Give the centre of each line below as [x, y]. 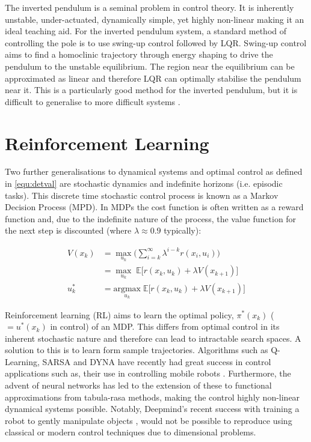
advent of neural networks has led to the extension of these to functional [138, 385]
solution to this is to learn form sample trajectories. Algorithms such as [137, 350]
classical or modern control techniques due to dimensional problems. [131, 432]
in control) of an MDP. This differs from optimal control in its [165, 326]
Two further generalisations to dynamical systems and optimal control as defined [154, 171]
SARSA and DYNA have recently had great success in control [157, 361]
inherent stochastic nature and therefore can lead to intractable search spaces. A [153, 338]
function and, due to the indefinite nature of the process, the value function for [151, 218]
